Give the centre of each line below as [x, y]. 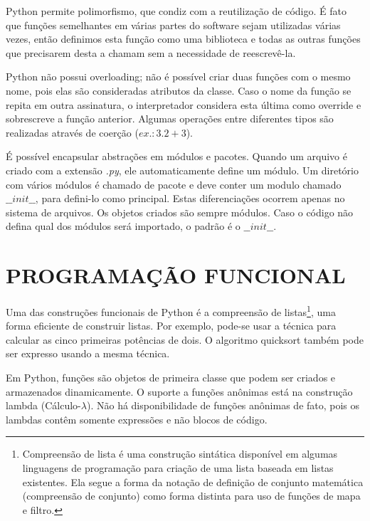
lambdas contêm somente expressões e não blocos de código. [137, 419]
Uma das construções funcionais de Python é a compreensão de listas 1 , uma [171, 311]
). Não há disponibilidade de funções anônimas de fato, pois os [223, 405]
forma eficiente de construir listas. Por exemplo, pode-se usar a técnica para [171, 326]
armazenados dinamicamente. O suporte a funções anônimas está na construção [179, 391]
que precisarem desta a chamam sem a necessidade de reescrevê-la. [151, 52]
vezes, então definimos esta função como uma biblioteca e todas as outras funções [183, 39]
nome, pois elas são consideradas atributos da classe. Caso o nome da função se [179, 90]
